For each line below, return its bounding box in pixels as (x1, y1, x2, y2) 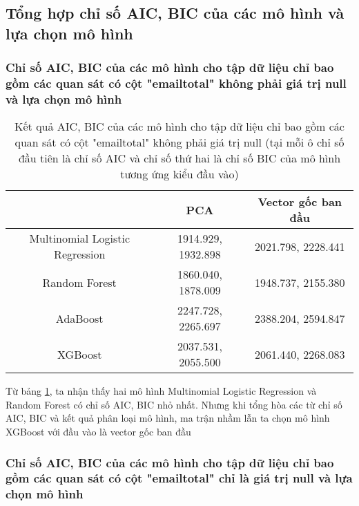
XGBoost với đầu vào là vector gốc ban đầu (6, 424, 191, 439)
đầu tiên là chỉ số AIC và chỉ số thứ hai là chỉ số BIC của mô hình (18, 150, 341, 167)
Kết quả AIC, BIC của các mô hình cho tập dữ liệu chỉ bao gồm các (14, 118, 345, 135)
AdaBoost (55, 310, 104, 326)
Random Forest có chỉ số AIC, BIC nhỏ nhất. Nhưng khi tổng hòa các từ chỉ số (6, 397, 342, 411)
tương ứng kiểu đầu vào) (120, 166, 239, 182)
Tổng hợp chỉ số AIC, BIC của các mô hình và (6, 2, 345, 24)
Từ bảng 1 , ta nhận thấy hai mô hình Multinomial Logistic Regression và (6, 384, 317, 398)
